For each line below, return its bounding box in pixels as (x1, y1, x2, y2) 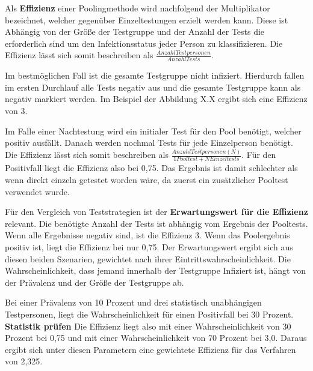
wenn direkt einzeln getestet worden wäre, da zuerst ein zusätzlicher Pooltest (5, 173, 288, 185)
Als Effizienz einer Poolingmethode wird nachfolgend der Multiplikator (5, 2, 270, 14)
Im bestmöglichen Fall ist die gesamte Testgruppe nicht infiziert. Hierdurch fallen (5, 69, 305, 82)
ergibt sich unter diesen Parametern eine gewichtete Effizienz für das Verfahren (5, 343, 296, 355)
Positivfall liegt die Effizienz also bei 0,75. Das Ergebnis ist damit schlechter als (5, 161, 298, 174)
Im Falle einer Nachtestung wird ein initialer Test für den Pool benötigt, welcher (5, 124, 302, 137)
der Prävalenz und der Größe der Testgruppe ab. (5, 276, 184, 288)
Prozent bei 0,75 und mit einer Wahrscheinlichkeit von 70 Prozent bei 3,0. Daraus (5, 331, 307, 344)
